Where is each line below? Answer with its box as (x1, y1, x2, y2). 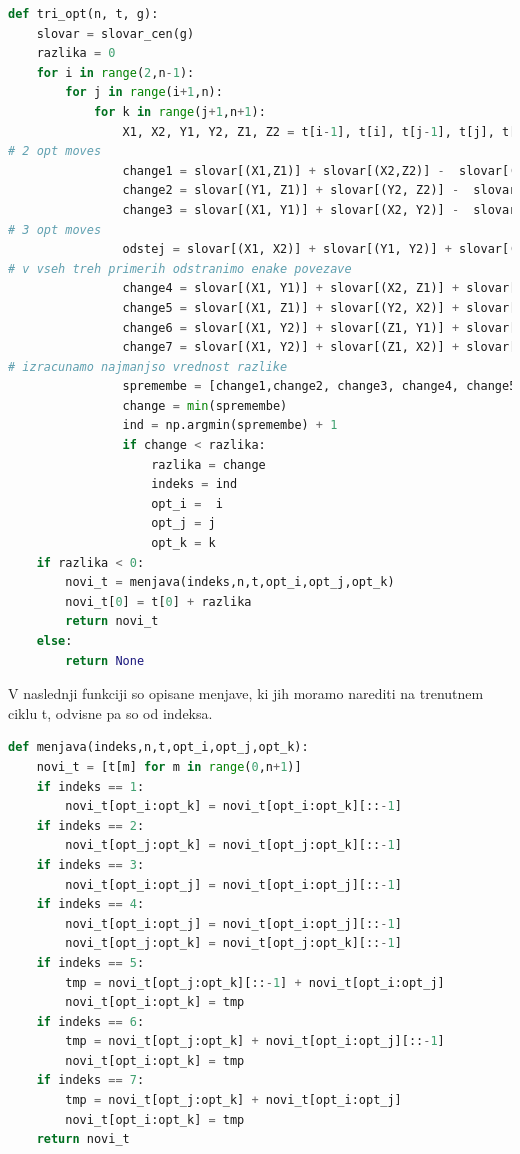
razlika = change (151, 457, 266, 472)
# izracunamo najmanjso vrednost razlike (8, 359, 288, 374)
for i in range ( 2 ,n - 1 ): (36, 65, 195, 80)
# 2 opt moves (8, 144, 102, 159)
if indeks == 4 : (36, 897, 145, 912)
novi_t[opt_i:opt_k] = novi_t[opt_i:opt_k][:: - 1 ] (65, 799, 402, 814)
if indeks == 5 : (36, 955, 145, 970)
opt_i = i (151, 496, 223, 511)
